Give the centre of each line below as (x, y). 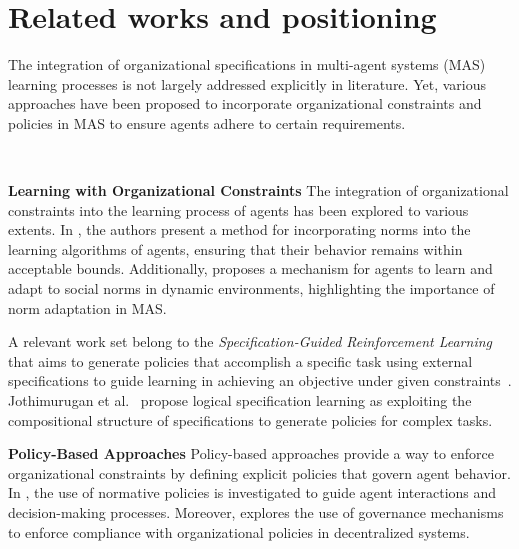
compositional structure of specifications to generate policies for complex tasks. (250, 419)
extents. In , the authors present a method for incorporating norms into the (239, 229)
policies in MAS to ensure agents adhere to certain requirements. (207, 122)
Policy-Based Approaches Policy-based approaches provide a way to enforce (251, 453)
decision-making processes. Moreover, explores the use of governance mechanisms (256, 512)
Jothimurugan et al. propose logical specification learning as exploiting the (240, 400)
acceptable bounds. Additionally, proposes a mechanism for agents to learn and (250, 268)
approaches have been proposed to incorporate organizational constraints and (245, 103)
